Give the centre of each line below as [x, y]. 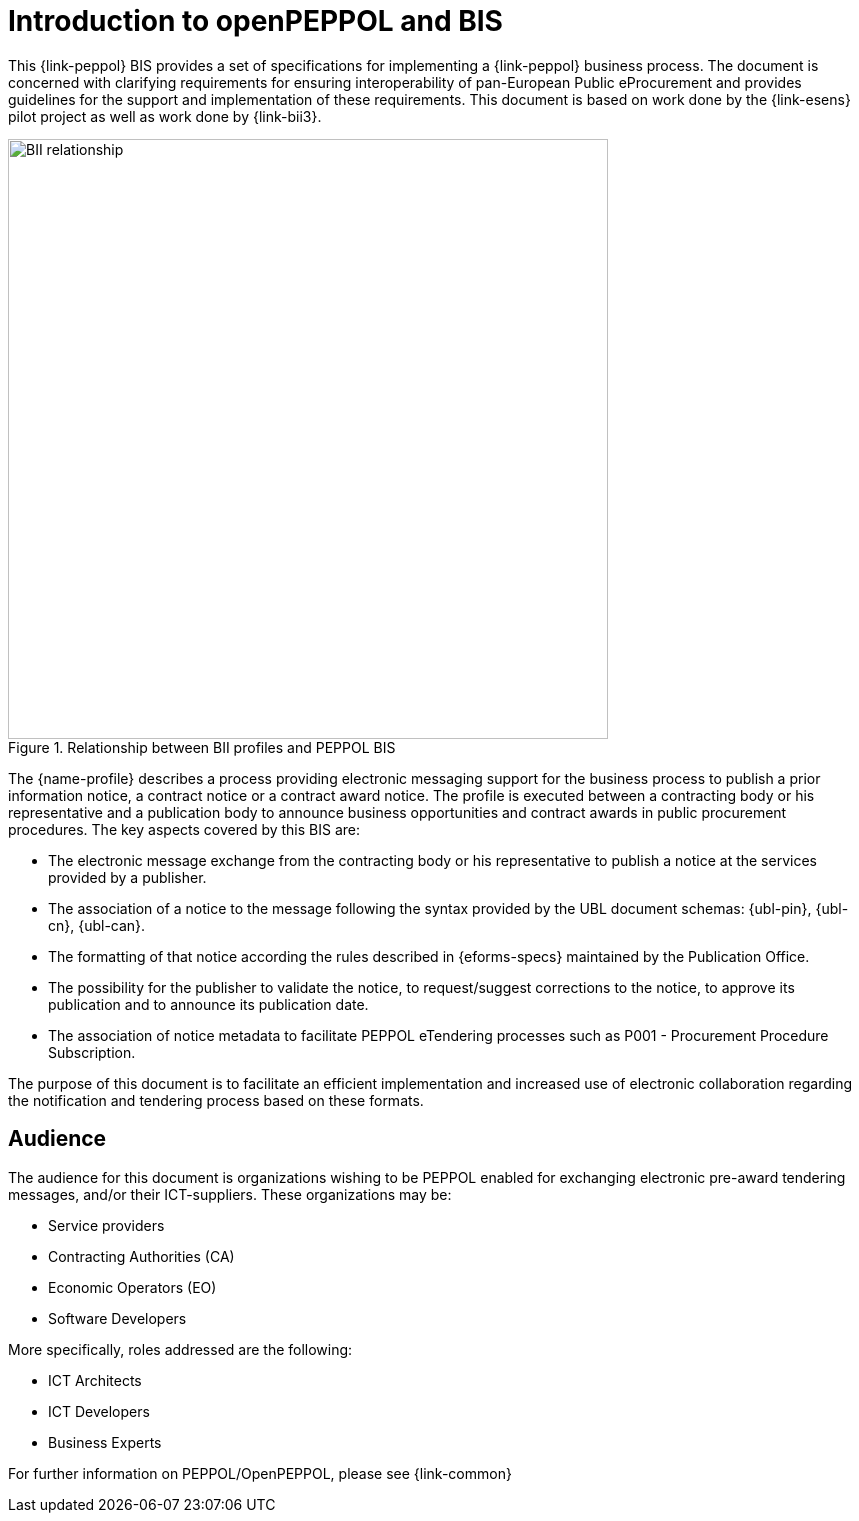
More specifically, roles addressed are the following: [180, 1349]
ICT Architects [95, 1380]
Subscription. [92, 1052]
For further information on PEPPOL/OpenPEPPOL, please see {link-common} [260, 1473]
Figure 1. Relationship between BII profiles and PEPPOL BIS [202, 747]
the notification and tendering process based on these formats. [216, 1100]
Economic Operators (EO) [132, 1287]
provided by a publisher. [127, 877]
